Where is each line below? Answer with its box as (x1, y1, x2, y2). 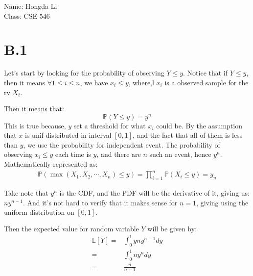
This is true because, (4, 120, 66, 130)
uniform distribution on (4, 207, 74, 217)
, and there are (96, 149, 141, 159)
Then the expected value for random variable (4, 223, 139, 233)
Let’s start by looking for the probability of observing (4, 68, 164, 78)
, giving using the (196, 197, 249, 207)
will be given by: (147, 223, 197, 233)
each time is (55, 149, 91, 159)
